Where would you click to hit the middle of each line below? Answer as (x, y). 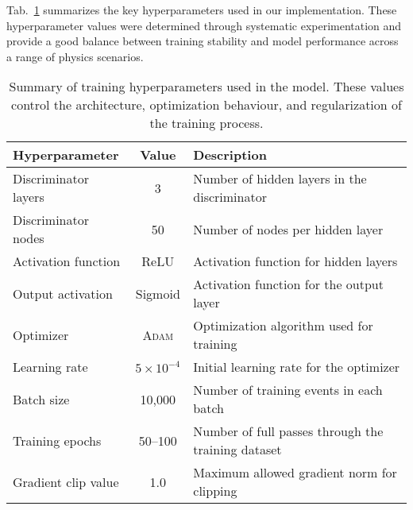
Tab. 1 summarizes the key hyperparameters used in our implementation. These (202, 10)
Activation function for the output (288, 284)
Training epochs (57, 440)
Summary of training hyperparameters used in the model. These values (206, 87)
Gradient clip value (66, 481)
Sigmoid (158, 293)
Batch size (41, 399)
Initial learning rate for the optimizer (297, 367)
